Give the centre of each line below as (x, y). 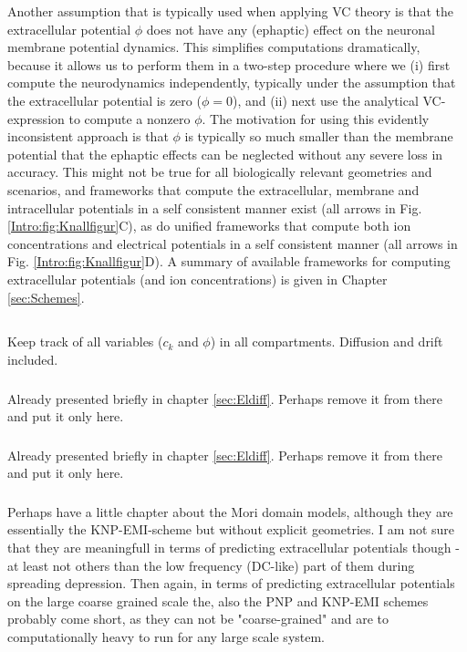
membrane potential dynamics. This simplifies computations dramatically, (214, 47)
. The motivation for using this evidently (316, 118)
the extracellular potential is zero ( (104, 100)
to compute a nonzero (130, 118)
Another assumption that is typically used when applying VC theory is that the (230, 11)
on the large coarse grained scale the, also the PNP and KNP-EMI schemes (218, 600)
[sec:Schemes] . (46, 297)
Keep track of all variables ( (85, 342)
